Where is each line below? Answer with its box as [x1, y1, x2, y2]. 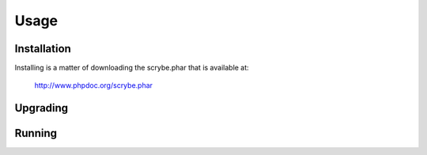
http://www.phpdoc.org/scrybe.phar [34, 81, 153, 90]
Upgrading [14, 101, 69, 115]
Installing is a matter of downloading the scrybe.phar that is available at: [14, 63, 249, 73]
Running [14, 127, 58, 140]
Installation [14, 42, 71, 55]
